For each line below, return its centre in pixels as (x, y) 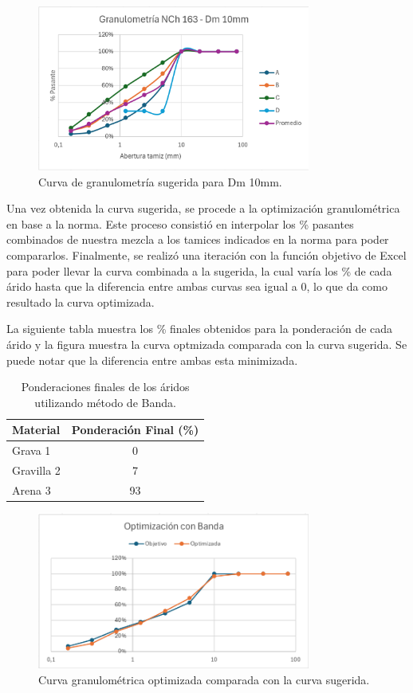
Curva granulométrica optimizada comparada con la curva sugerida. (204, 679)
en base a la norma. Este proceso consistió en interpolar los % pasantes (180, 223)
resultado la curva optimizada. (81, 301)
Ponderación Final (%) (135, 430)
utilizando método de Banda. (105, 402)
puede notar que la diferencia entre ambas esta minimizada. (152, 360)
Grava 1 (31, 450)
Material (36, 430)
